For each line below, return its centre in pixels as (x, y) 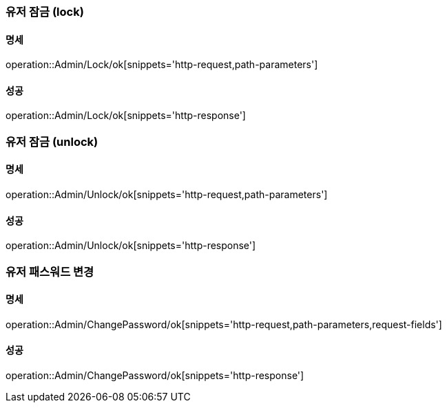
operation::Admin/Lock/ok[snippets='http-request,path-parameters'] (162, 65)
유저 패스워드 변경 (50, 271)
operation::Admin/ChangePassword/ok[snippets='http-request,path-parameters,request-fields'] (224, 324)
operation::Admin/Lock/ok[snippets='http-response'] (126, 116)
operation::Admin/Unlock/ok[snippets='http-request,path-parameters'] (167, 195)
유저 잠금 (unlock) (52, 141)
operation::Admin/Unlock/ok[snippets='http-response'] (131, 246)
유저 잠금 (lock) (45, 12)
